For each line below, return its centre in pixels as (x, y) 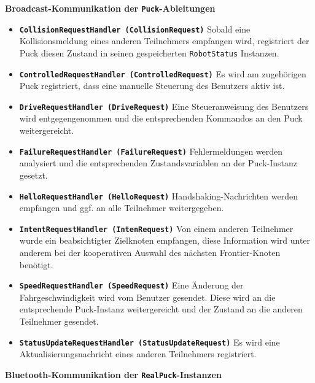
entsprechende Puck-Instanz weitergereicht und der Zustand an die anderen (161, 309)
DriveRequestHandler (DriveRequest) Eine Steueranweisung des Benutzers (164, 106)
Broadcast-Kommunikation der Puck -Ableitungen (110, 8)
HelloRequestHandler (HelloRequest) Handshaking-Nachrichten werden (158, 195)
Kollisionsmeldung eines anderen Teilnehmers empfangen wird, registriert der (164, 41)
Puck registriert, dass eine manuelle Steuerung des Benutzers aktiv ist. (152, 86)
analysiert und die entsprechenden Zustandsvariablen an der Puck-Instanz (158, 163)
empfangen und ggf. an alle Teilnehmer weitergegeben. (122, 208)
